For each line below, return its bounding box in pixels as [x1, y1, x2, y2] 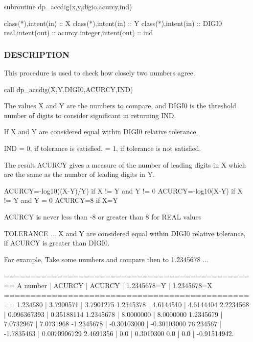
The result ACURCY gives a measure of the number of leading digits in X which [4, 159, 246, 170]
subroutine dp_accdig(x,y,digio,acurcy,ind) [4, 1, 132, 11]
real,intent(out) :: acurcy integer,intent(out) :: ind [4, 27, 153, 38]
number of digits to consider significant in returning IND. [4, 110, 176, 120]
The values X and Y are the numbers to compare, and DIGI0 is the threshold [4, 100, 236, 111]
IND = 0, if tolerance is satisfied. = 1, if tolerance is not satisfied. [4, 143, 201, 153]
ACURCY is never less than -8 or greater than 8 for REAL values [4, 211, 202, 221]
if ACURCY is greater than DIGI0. [4, 238, 110, 248]
